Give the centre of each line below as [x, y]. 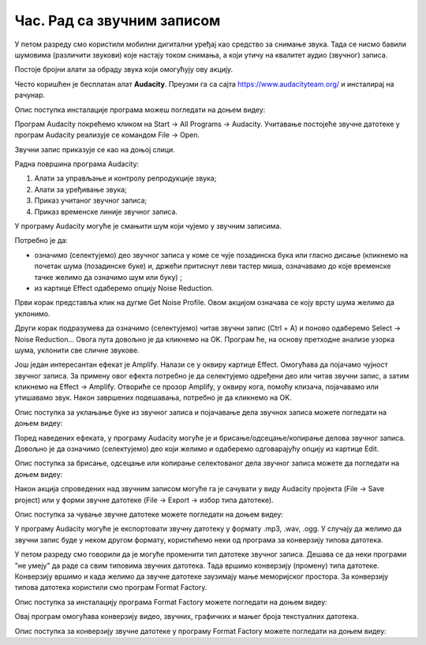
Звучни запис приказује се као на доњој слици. [95, 149]
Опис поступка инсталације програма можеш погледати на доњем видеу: [140, 110]
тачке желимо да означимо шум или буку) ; [108, 277]
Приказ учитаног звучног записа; [91, 200]
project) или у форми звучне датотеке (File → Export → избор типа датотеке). [144, 500]
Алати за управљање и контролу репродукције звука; [125, 178]
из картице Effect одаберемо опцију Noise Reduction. [124, 288]
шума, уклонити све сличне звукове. [77, 350]
